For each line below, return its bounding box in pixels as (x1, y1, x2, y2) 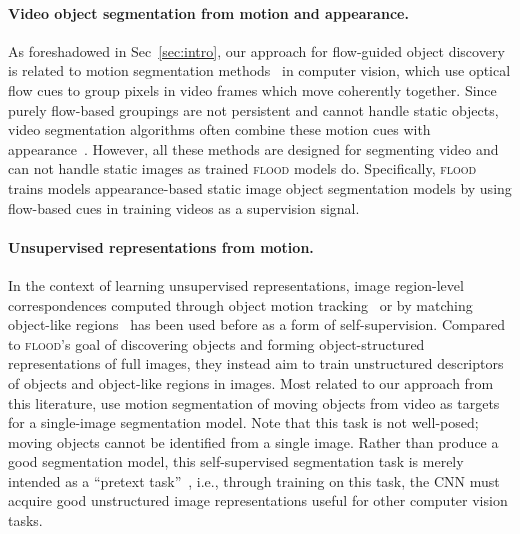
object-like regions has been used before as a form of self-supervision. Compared (8, 314, 505, 335)
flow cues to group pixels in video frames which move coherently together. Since (8, 79, 497, 100)
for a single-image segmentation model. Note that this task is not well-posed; (8, 412, 479, 433)
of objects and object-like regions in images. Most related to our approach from (8, 372, 494, 393)
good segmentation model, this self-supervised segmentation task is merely (8, 451, 464, 472)
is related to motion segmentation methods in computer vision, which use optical (8, 60, 511, 81)
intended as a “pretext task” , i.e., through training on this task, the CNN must (8, 470, 500, 491)
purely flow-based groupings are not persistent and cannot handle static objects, (8, 99, 499, 120)
